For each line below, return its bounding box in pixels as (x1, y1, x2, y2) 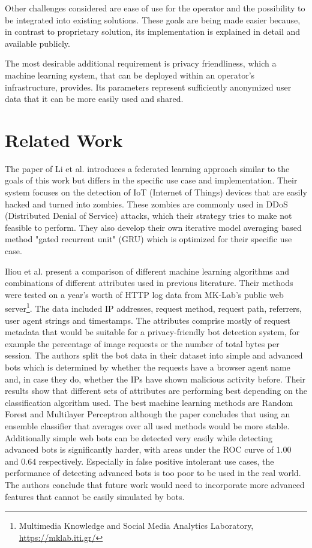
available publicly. (5, 37, 70, 49)
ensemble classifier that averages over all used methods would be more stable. (5, 420, 290, 432)
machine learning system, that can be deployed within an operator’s (5, 68, 255, 81)
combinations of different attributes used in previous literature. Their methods (5, 276, 293, 289)
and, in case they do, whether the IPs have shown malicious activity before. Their (5, 372, 306, 385)
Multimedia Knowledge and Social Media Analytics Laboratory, (19, 519, 254, 532)
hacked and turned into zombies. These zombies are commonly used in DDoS (5, 197, 288, 210)
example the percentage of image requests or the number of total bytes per (5, 337, 280, 350)
